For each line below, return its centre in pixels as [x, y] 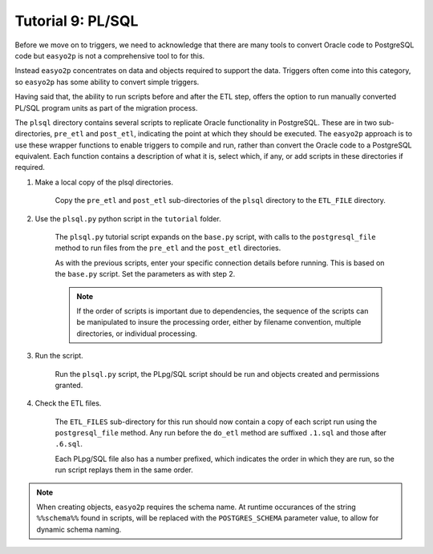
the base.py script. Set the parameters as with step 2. [145, 274]
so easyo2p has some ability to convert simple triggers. [107, 82]
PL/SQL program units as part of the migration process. [106, 107]
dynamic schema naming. [79, 529]
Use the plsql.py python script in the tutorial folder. [128, 218]
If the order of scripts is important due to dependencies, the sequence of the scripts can [223, 311]
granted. [69, 385]
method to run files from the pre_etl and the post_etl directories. [168, 248]
